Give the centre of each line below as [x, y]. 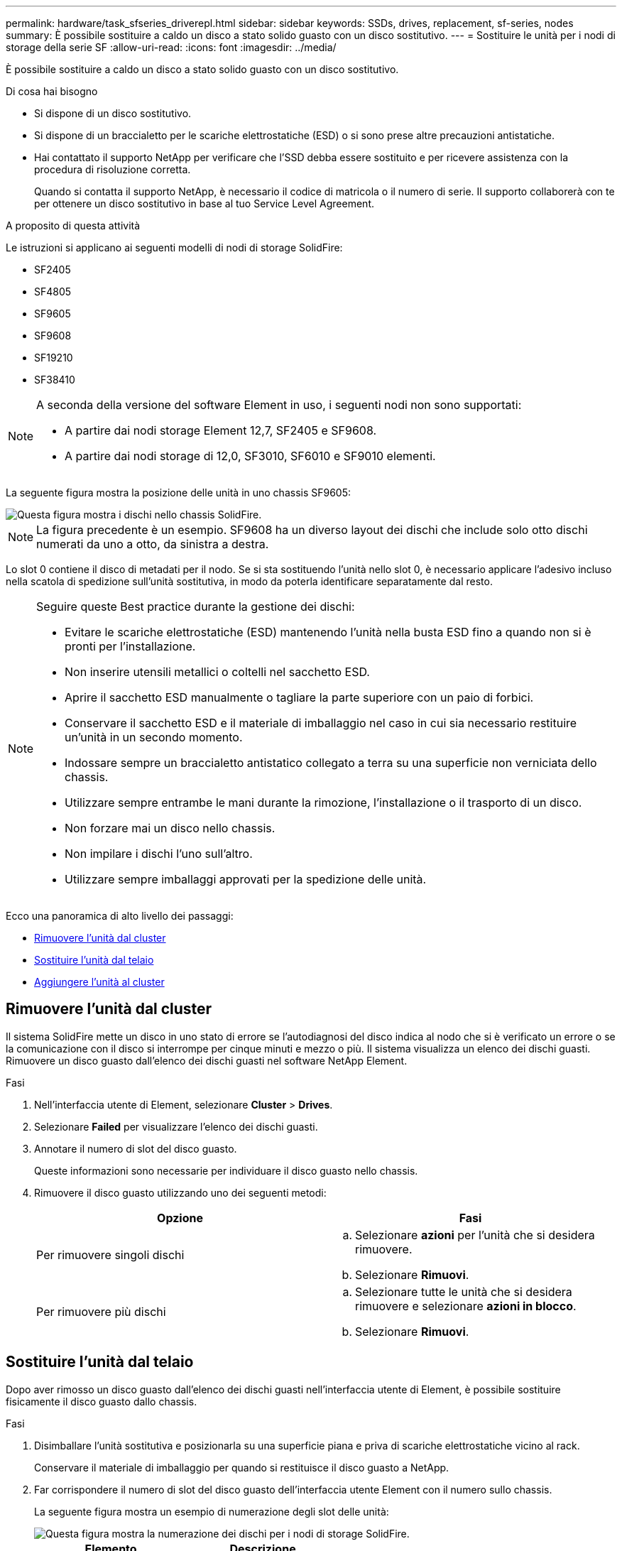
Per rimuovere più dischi [101, 1311]
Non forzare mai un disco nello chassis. [170, 828]
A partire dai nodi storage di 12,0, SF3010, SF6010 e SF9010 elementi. [250, 456]
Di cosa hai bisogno [52, 91]
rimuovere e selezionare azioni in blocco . [466, 1306]
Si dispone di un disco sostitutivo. [113, 113]
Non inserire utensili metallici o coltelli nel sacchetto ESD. [217, 672]
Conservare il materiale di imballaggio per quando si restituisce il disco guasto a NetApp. [242, 1467]
